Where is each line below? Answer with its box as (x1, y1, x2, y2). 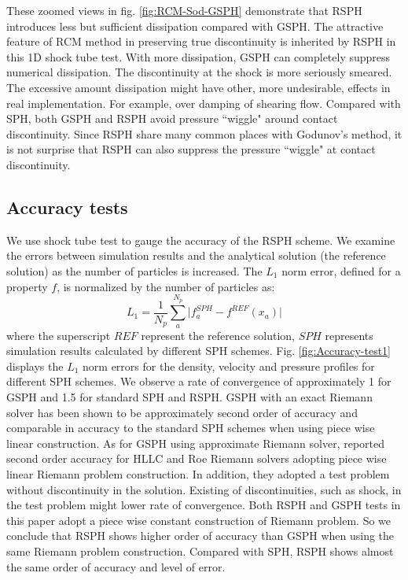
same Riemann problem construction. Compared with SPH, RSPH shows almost (6, 543, 394, 560)
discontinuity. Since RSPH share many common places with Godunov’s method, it (6, 125, 402, 142)
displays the (6, 357, 64, 374)
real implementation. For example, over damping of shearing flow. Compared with (6, 94, 401, 111)
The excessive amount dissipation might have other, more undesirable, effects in (6, 79, 391, 95)
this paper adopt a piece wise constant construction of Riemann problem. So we (6, 512, 391, 528)
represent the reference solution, (141, 327, 295, 343)
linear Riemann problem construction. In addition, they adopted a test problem (6, 466, 390, 482)
